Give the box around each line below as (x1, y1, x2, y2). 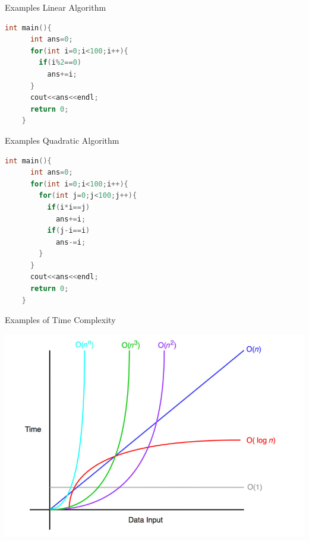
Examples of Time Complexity (5, 314, 116, 326)
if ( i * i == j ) (47, 203, 90, 211)
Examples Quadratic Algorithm (5, 134, 119, 146)
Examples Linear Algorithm (5, 1, 106, 13)
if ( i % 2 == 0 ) (39, 58, 81, 67)
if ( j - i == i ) (47, 226, 90, 235)
